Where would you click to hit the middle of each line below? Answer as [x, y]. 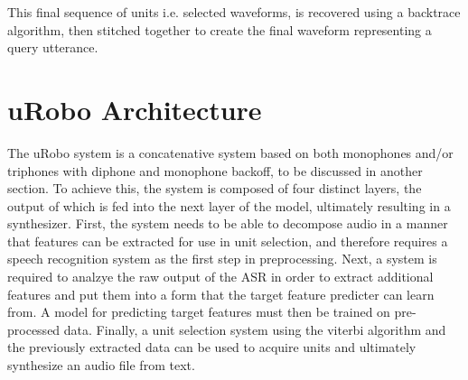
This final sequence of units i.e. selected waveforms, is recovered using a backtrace [234, 12]
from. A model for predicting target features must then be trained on [199, 312]
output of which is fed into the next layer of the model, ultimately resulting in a [229, 205]
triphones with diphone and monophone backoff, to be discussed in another [215, 170]
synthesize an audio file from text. [101, 365]
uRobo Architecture [135, 109]
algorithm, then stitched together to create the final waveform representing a [220, 29]
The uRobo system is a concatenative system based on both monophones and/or [230, 152]
